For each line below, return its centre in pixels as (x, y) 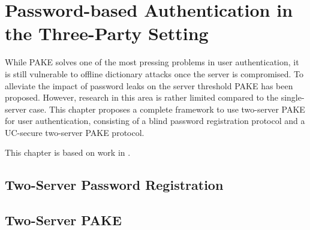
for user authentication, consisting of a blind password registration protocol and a (155, 121)
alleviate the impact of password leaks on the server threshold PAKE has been (149, 85)
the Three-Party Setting (107, 33)
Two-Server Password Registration (114, 185)
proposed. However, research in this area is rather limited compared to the (142, 97)
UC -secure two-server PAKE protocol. (75, 132)
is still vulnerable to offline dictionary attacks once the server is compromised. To (154, 73)
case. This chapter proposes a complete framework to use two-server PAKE (167, 109)
